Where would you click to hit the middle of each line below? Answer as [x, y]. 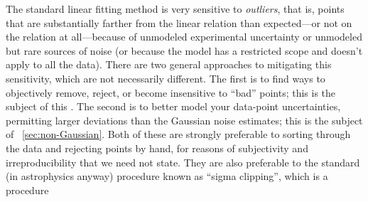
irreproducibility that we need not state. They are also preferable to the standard [183, 162]
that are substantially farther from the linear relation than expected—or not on [179, 22]
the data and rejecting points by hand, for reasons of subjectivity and [157, 148]
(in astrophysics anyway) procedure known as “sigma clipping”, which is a [167, 176]
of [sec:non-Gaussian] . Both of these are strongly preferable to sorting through [178, 134]
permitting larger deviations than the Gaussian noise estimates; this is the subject [184, 120]
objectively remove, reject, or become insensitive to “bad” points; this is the [171, 92]
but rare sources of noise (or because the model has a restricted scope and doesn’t [184, 50]
